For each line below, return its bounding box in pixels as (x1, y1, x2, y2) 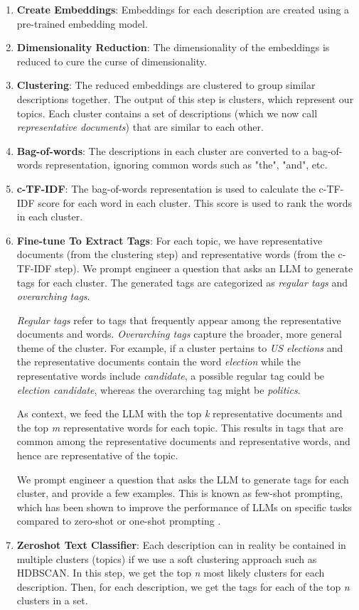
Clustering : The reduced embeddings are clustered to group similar (16, 77, 316, 92)
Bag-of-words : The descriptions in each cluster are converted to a (16, 143, 309, 158)
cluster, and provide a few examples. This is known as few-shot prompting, (16, 486, 343, 501)
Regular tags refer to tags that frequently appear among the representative (16, 312, 341, 327)
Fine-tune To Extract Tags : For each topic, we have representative (16, 232, 323, 247)
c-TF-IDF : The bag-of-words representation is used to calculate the (16, 181, 316, 196)
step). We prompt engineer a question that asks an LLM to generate (55, 260, 353, 275)
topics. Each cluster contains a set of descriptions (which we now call (16, 105, 318, 120)
